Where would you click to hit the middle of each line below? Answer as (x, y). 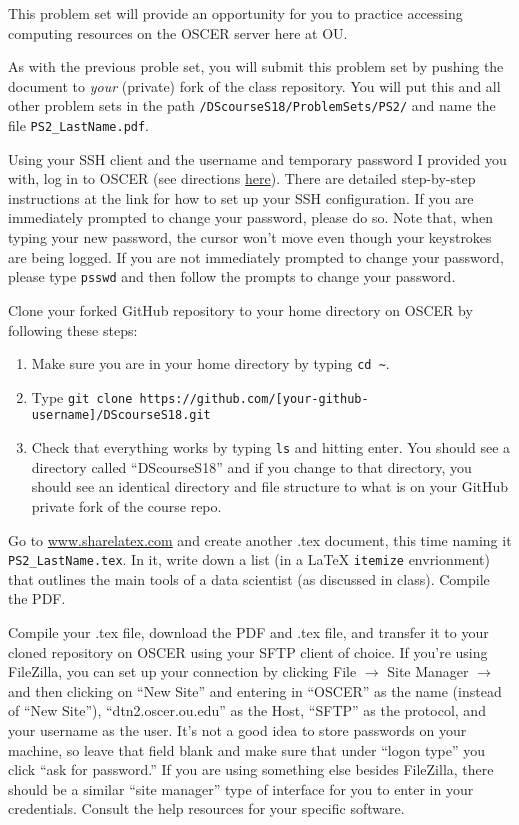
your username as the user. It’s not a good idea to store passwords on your (237, 729)
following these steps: (73, 329)
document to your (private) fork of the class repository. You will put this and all (254, 85)
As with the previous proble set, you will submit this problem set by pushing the (256, 66)
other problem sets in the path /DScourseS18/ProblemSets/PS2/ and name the (252, 105)
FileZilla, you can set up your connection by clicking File (182, 671)
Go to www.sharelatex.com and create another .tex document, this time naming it (260, 539)
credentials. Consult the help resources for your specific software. (206, 808)
